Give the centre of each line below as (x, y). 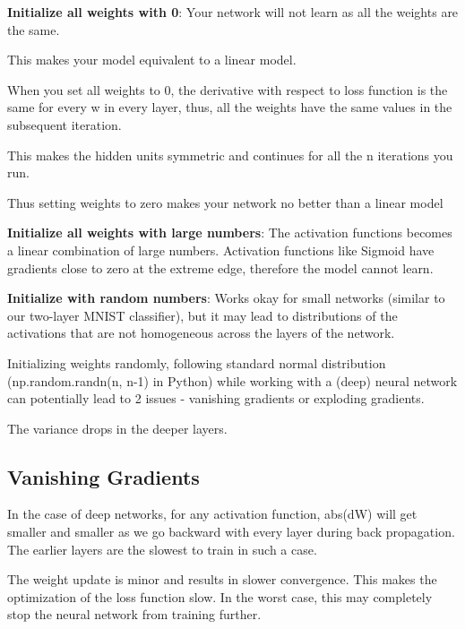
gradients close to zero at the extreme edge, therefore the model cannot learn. (220, 267)
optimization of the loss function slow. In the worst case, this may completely (220, 596)
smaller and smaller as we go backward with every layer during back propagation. (231, 532)
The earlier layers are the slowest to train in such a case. (162, 549)
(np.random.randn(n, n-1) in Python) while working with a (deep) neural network (232, 380)
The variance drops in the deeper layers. (117, 428)
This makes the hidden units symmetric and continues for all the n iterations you (230, 155)
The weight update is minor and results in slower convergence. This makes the (222, 579)
